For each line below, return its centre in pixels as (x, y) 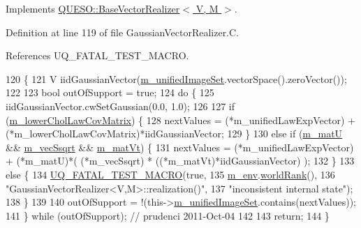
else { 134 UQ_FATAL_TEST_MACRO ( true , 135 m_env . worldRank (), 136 (170, 174)
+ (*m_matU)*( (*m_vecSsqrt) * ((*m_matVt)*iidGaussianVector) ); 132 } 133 (180, 161)
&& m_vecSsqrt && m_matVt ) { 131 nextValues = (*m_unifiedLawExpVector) (180, 147)
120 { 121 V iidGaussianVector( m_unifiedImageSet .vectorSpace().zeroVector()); (176, 78)
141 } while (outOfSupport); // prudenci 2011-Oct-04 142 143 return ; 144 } (168, 215)
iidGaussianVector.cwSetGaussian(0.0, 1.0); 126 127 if (120, 106)
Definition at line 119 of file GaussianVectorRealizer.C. (123, 32)
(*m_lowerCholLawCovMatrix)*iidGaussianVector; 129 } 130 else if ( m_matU (174, 134)
